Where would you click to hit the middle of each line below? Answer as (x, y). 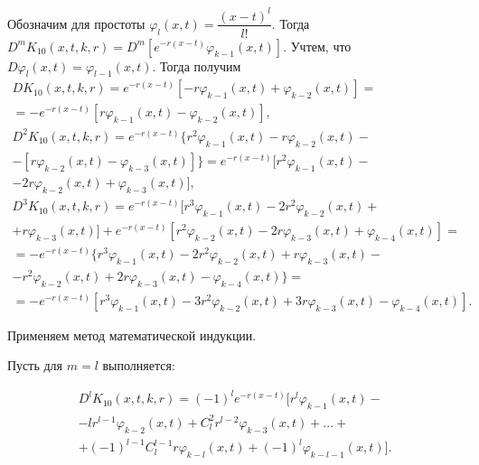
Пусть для (35, 365)
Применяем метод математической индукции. (132, 335)
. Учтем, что (317, 46)
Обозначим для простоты (76, 23)
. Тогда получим (197, 65)
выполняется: (139, 365)
